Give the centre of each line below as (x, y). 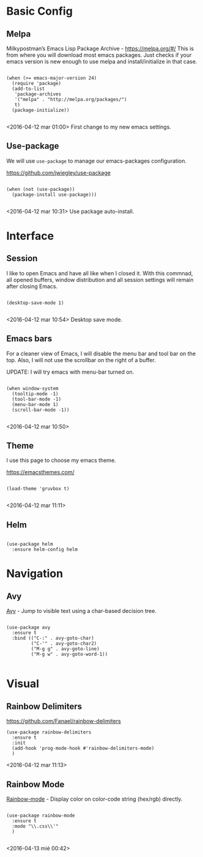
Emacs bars (29, 339)
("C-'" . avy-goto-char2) (64, 644)
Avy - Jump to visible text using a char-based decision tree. (82, 611)
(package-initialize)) (41, 110)
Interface (30, 236)
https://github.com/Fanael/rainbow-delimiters (64, 721)
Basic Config (40, 11)
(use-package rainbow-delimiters (49, 732)
